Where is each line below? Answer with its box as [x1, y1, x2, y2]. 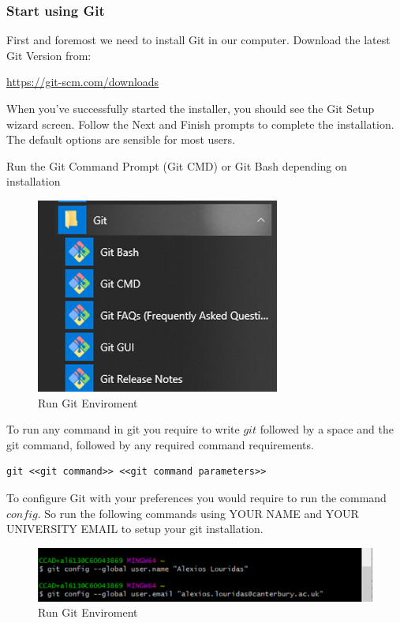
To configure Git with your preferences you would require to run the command [6, 489, 387, 505]
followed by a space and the [260, 421, 394, 437]
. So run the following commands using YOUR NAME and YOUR [37, 505, 359, 521]
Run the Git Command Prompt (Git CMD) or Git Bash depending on [6, 157, 347, 174]
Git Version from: [6, 47, 92, 63]
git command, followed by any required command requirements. [6, 436, 314, 452]
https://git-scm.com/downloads [6, 73, 159, 90]
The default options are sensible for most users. [6, 131, 235, 148]
